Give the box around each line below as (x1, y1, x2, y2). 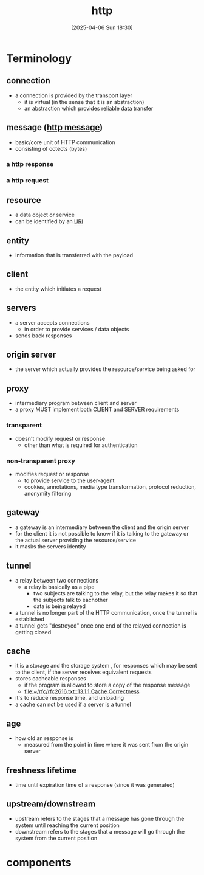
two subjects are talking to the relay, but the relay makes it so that (33, 589, 198, 597)
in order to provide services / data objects (24, 325, 129, 333)
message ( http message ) (6, 122, 103, 133)
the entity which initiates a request (15, 285, 101, 292)
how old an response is (15, 735, 74, 742)
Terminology (6, 51, 72, 65)
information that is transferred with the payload (15, 252, 134, 259)
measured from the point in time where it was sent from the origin (24, 741, 189, 749)
